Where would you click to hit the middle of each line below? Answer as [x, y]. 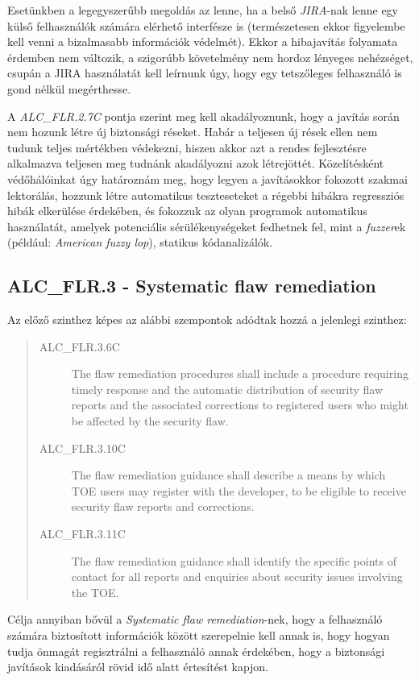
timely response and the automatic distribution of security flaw [227, 389]
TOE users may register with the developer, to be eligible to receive [239, 490]
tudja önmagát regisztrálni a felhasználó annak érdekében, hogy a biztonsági [196, 651]
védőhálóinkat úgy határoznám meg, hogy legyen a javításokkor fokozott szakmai [207, 178]
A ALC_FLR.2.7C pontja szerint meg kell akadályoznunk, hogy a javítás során [203, 116]
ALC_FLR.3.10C [82, 448]
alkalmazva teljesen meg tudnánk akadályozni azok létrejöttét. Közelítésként [196, 163]
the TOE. [95, 592]
